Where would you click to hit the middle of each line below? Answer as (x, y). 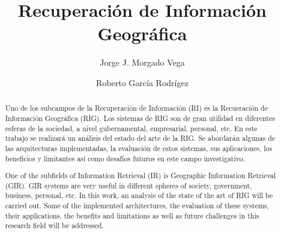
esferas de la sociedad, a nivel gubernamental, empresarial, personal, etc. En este (131, 128)
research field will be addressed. (54, 225)
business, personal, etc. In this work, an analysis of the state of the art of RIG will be (139, 195)
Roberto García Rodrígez (142, 82)
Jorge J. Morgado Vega (142, 62)
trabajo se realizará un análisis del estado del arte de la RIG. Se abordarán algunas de (140, 138)
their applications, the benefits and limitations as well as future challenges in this (132, 215)
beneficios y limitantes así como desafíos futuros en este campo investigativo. (125, 158)
